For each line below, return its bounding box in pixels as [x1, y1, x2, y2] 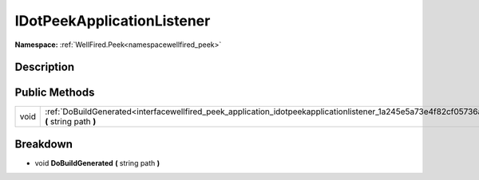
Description [14, 61, 75, 74]
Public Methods [14, 86, 95, 100]
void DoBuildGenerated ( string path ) [34, 158, 160, 167]
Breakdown [14, 137, 73, 151]
